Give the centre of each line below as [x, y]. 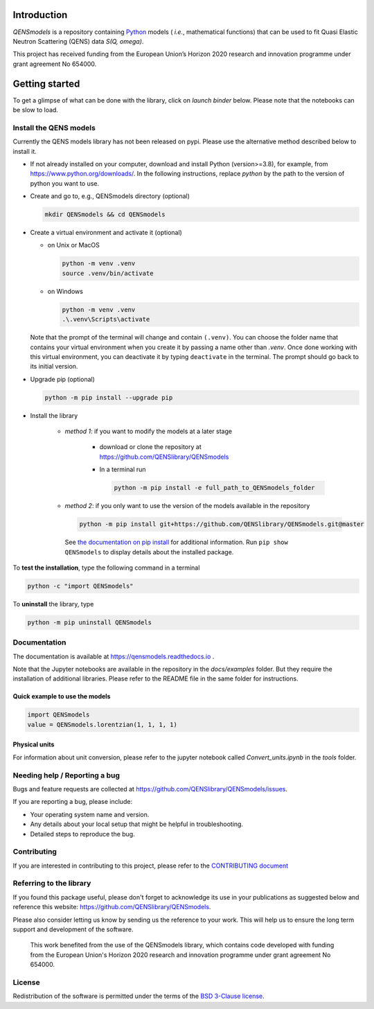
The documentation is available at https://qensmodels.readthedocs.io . [114, 656]
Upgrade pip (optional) [62, 379]
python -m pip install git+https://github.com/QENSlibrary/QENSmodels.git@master [222, 524]
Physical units [34, 744]
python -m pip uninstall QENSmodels [90, 622]
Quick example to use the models [62, 696]
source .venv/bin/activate [108, 273]
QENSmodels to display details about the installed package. [149, 552]
